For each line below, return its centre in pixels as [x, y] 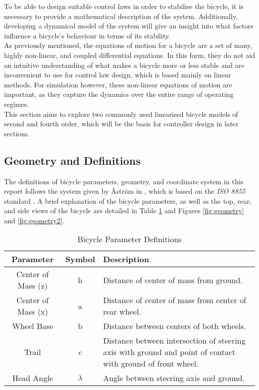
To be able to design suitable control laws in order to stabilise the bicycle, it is [124, 6]
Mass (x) [33, 312]
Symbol [80, 259]
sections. [17, 133]
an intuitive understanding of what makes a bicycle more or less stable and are [124, 65]
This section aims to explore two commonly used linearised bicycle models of [121, 114]
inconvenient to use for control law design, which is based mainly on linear [118, 75]
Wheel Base [33, 326]
